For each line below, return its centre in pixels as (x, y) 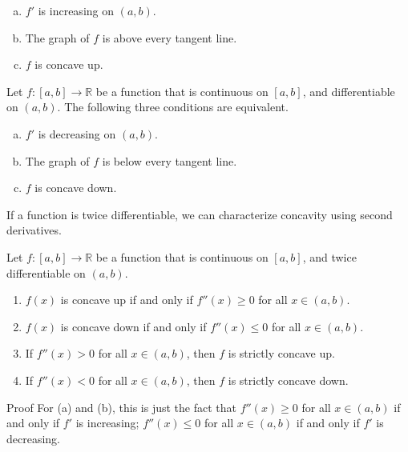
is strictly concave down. (288, 380)
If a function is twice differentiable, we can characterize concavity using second (200, 214)
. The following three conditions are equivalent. (173, 107)
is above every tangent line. (170, 37)
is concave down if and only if (133, 326)
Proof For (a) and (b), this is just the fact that (121, 407)
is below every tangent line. (170, 160)
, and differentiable (349, 91)
